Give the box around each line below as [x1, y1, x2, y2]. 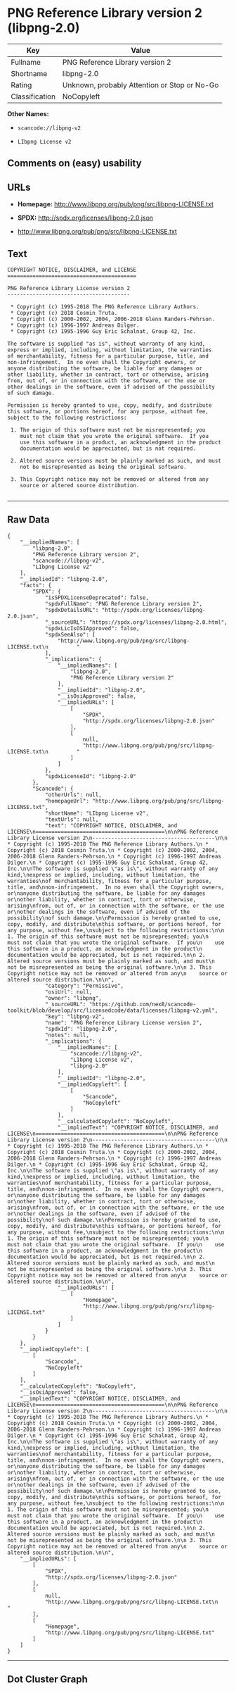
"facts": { [20, 582, 52, 589]
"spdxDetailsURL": [44, 606, 99, 613]
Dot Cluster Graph [7, 1674, 88, 1686]
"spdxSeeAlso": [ [44, 631, 96, 638]
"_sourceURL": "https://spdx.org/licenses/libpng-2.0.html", [44, 618, 228, 626]
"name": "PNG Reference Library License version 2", [44, 1019, 202, 1026]
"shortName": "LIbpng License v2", [44, 810, 150, 817]
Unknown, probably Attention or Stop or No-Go [62, 80, 219, 89]
